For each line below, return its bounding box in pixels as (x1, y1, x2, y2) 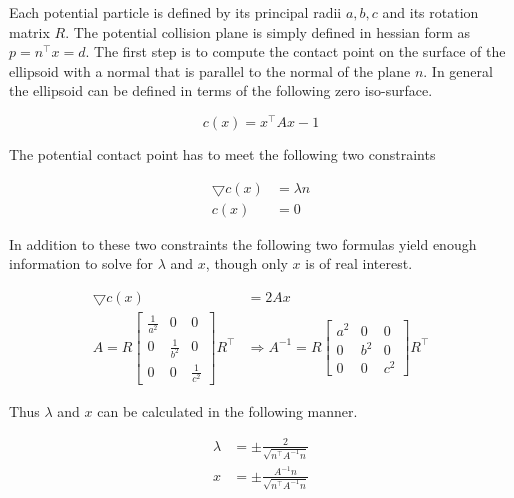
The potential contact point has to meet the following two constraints (9, 144, 436, 165)
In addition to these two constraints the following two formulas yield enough (9, 233, 477, 254)
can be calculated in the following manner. (97, 400, 358, 421)
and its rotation (382, 2, 479, 22)
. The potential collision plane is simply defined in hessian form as (65, 21, 471, 42)
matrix (9, 21, 50, 42)
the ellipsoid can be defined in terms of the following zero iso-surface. (9, 80, 433, 101)
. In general (423, 60, 493, 81)
